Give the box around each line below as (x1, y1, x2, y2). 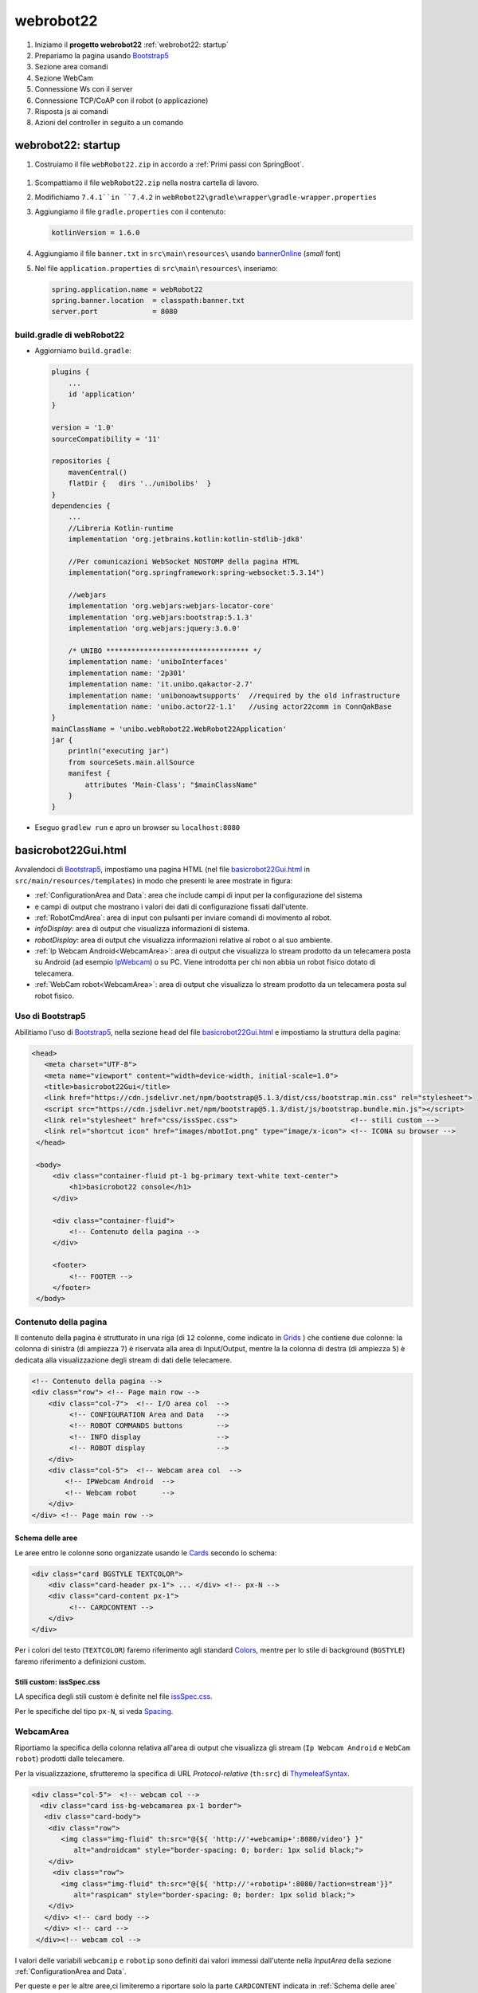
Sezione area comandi (34, 62, 108, 72)
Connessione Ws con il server (34, 85, 133, 94)
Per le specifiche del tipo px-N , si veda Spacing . (14, 1706, 174, 1716)
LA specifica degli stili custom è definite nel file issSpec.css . (14, 1692, 213, 1701)
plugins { (51, 368, 90, 376)
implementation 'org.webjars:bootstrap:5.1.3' (68, 612, 254, 622)
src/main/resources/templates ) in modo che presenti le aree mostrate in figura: (14, 875, 293, 885)
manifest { (68, 769, 111, 778)
